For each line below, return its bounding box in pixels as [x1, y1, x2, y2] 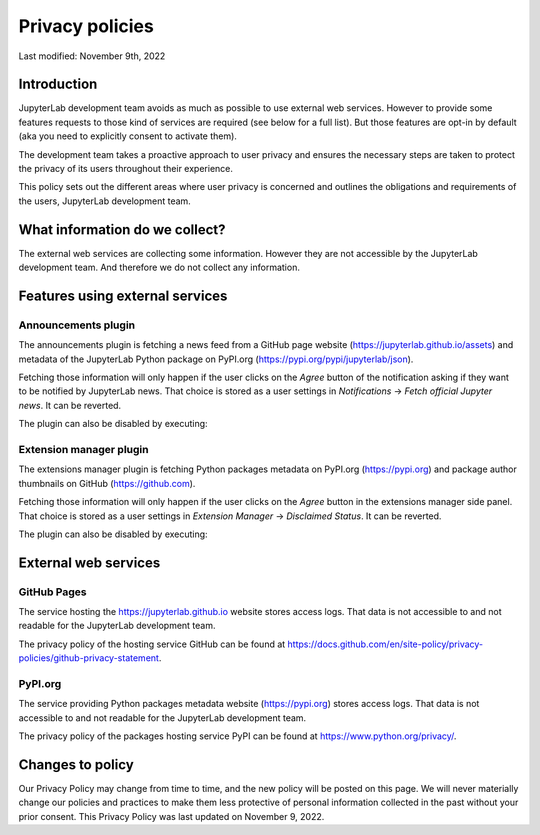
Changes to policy [18, 756, 134, 773]
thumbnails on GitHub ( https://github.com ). [18, 477, 196, 489]
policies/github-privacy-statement [18, 652, 160, 664]
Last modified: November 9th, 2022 [18, 50, 166, 62]
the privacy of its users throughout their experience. [18, 163, 234, 175]
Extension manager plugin [18, 442, 149, 456]
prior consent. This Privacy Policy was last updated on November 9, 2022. [18, 810, 325, 822]
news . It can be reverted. [18, 399, 122, 411]
